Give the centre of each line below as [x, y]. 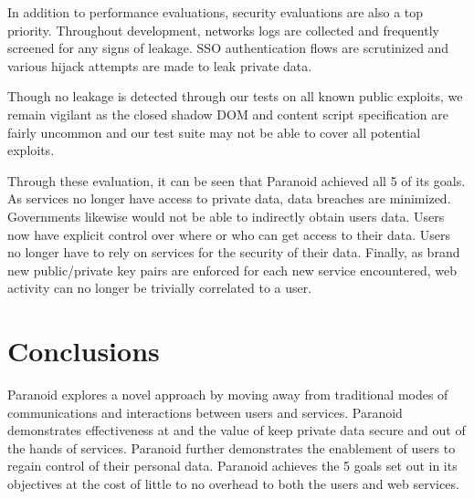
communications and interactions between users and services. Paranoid [205, 412]
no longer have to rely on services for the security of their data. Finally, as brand [234, 252]
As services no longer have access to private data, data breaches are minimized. [229, 198]
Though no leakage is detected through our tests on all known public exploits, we [235, 96]
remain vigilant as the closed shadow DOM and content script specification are [228, 114]
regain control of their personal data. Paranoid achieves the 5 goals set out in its [232, 466]
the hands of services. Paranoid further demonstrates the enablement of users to [232, 447]
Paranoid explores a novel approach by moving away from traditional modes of [228, 395]
